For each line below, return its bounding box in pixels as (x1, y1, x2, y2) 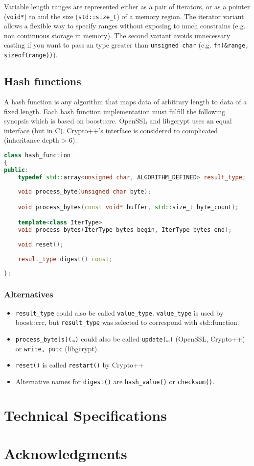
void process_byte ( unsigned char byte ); (18, 188, 151, 196)
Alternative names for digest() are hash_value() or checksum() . (15, 376, 215, 386)
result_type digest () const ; (18, 255, 113, 263)
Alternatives (4, 288, 53, 300)
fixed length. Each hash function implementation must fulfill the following (4, 106, 226, 116)
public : (4, 166, 29, 173)
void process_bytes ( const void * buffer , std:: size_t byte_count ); (18, 203, 239, 211)
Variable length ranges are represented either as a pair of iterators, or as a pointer (4, 1, 250, 11)
